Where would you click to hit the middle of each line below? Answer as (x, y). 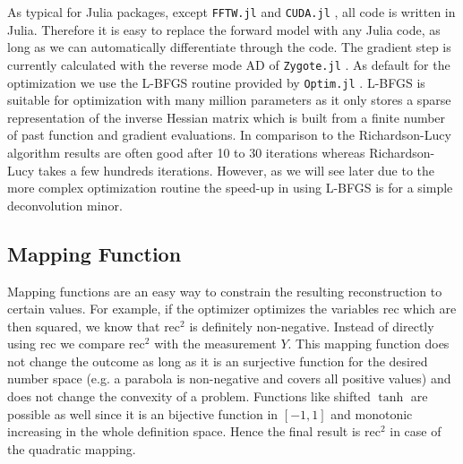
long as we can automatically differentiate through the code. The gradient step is (229, 47)
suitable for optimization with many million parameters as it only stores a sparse (229, 100)
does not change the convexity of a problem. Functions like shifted (189, 396)
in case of (416, 431)
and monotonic (372, 413)
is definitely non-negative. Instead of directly (312, 326)
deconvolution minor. (65, 205)
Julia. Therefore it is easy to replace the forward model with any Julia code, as (224, 29)
